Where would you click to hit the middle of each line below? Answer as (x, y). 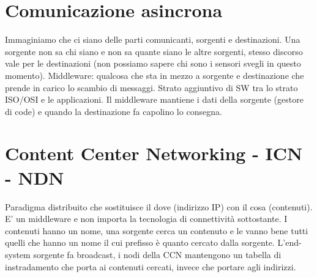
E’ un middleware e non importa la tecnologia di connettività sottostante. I (146, 219)
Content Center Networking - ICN (154, 153)
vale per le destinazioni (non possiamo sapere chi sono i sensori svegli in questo (153, 63)
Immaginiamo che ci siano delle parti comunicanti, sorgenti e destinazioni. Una (153, 39)
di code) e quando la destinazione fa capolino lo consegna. (114, 111)
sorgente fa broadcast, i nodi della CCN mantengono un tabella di (157, 254)
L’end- (289, 242)
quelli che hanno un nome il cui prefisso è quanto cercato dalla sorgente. (140, 242)
